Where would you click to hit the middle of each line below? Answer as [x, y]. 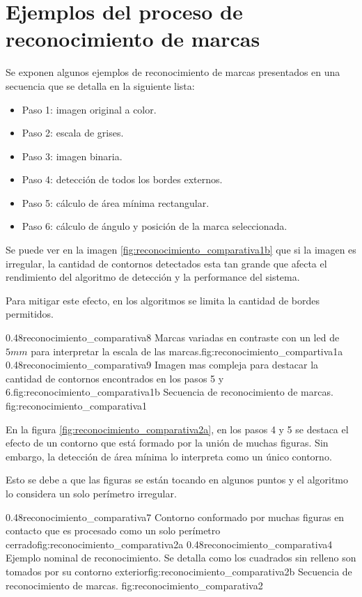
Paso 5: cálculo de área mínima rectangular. [116, 202]
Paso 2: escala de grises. [73, 133]
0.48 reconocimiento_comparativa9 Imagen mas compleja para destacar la [162, 365]
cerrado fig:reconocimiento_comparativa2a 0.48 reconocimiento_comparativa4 [169, 544]
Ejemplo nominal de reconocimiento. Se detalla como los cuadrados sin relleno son [181, 558]
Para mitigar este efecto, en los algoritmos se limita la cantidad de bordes [163, 300]
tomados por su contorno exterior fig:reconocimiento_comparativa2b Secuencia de [179, 571]
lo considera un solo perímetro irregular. [91, 493]
